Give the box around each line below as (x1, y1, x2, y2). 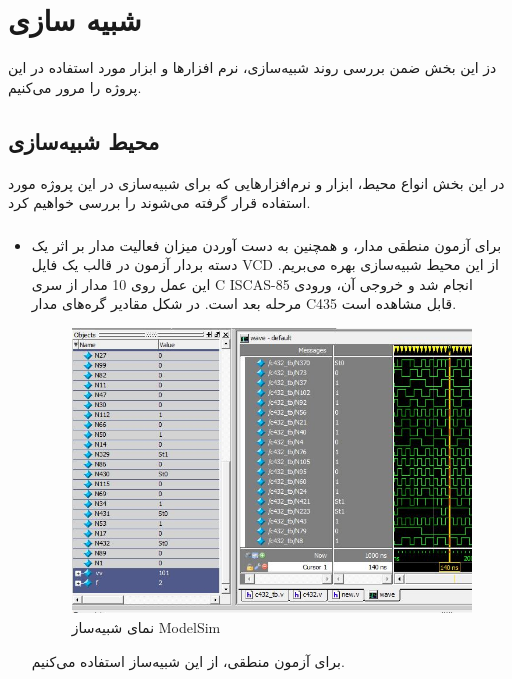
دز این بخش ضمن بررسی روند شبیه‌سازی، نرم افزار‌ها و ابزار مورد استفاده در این (8, 57, 497, 78)
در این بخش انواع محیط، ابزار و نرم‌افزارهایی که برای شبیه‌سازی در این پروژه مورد (8, 172, 505, 193)
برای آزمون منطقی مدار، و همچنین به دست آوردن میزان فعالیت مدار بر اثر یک (31, 234, 502, 255)
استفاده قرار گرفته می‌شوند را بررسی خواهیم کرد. (8, 192, 311, 213)
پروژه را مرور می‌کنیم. (8, 76, 142, 97)
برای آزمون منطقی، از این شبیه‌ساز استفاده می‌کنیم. (31, 650, 345, 671)
